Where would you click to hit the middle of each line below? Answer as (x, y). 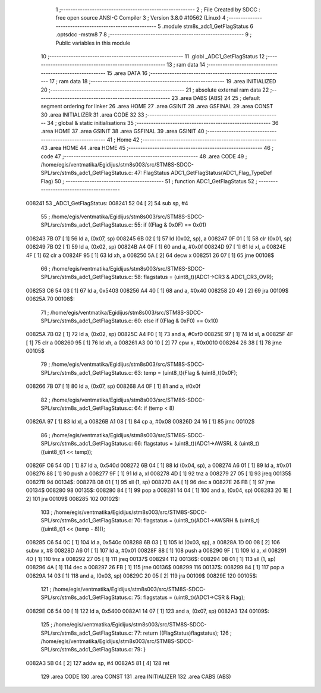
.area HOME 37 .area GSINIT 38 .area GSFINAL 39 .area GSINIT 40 (122, 131)
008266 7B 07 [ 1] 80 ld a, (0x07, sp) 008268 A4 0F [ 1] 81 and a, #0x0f (113, 386)
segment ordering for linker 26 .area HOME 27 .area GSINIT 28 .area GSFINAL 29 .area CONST (157, 106)
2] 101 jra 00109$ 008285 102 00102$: (73, 498)
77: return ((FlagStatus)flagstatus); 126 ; (183, 633)
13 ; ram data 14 (186, 65)
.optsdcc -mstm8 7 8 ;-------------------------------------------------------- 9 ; (154, 35)
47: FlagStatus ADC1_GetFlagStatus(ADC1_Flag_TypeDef (203, 173)
